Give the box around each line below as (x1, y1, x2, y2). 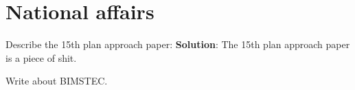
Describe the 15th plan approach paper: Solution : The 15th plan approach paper (5, 37, 350, 52)
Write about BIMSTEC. (5, 74, 108, 88)
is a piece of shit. (5, 50, 77, 65)
